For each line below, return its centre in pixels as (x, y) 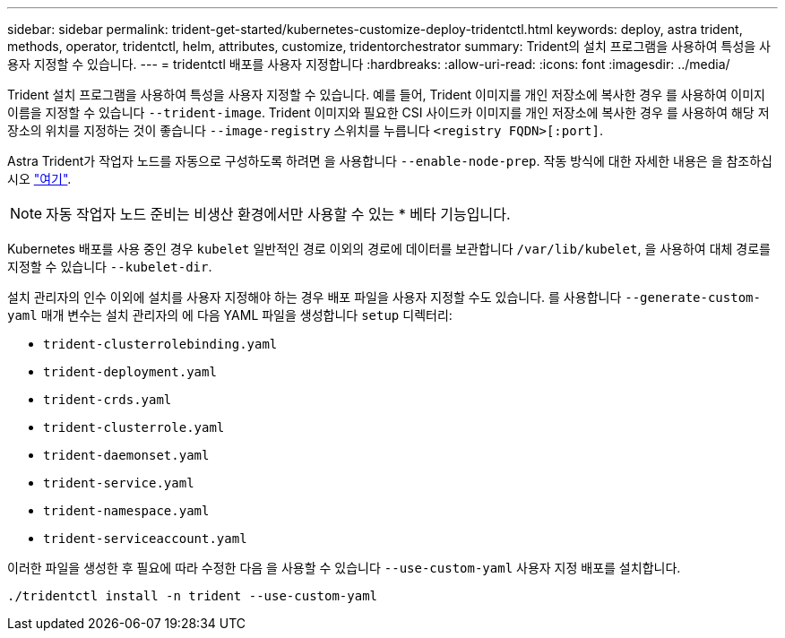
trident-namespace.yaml (126, 511)
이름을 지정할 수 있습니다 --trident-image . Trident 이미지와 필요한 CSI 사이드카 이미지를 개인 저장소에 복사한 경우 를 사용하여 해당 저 (388, 112)
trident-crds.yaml (108, 400)
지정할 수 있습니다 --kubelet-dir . (110, 267)
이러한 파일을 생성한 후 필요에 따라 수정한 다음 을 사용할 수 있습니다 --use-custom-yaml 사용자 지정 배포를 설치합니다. (344, 568)
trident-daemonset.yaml (126, 455)
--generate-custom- (693, 297)
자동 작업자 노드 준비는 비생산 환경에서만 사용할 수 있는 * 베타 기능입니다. (278, 214)
